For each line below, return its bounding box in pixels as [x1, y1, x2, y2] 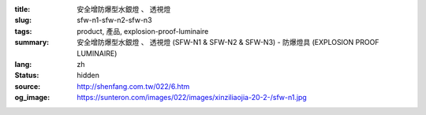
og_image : [14, 93, 50, 102]
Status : [14, 71, 39, 80]
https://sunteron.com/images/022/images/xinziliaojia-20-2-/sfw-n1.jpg [77, 93, 307, 102]
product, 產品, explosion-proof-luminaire [77, 26, 209, 35]
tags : [14, 26, 32, 35]
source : [14, 81, 41, 91]
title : [14, 5, 31, 13]
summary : [14, 38, 50, 47]
